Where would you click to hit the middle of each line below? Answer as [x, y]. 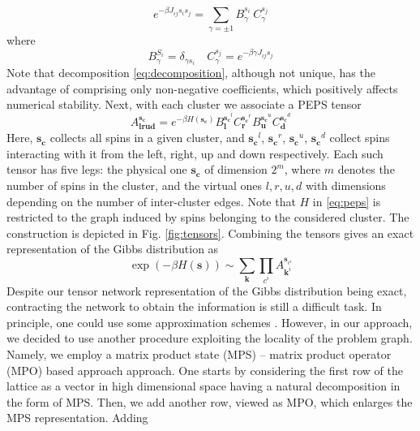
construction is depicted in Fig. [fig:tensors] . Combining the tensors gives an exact [210, 233]
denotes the [366, 169]
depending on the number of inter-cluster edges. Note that [151, 201]
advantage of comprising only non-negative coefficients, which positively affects [202, 88]
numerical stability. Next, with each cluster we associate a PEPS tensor [184, 104]
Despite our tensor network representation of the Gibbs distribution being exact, [207, 290]
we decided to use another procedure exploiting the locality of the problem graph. [210, 338]
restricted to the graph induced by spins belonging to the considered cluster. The [208, 217]
